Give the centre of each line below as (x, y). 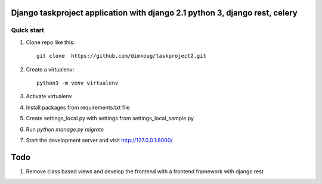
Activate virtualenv (49, 96)
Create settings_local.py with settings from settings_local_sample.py (110, 118)
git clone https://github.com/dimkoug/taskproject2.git (122, 56)
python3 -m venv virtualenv (78, 83)
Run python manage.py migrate (65, 129)
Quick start (28, 30)
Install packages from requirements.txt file (78, 107)
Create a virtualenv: (50, 69)
